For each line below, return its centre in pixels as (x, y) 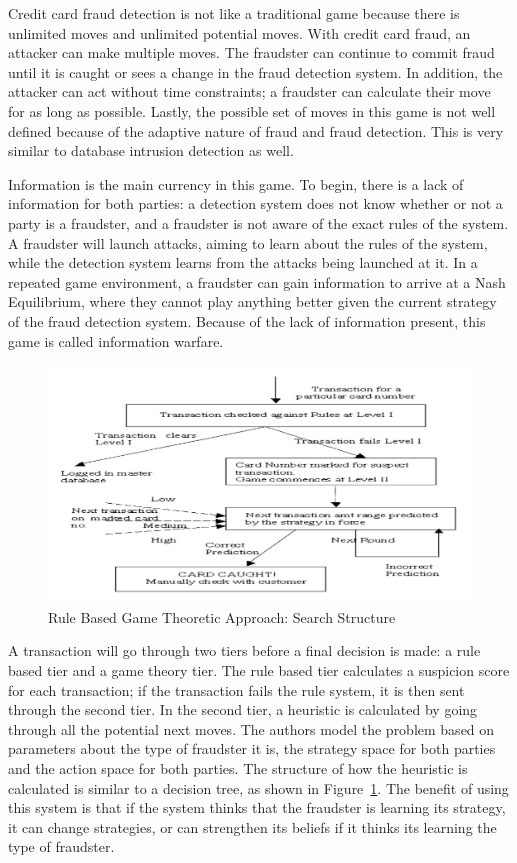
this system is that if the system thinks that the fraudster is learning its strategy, (257, 807)
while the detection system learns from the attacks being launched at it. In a (243, 262)
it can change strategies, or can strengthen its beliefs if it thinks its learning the (252, 826)
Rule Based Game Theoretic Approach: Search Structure (222, 616)
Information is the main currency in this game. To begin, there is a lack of (236, 183)
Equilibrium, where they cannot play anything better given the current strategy (252, 301)
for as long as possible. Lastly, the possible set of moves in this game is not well (252, 110)
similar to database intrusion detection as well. (151, 150)
